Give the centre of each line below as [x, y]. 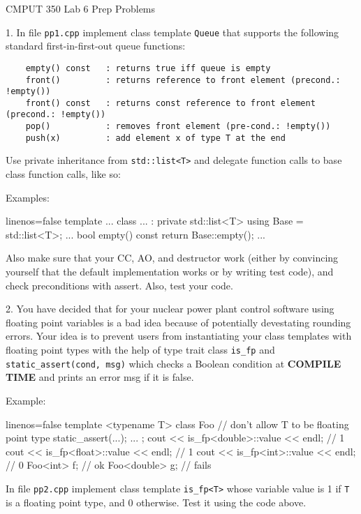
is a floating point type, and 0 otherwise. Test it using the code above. [156, 502]
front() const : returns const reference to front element [170, 103]
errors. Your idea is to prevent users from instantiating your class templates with [179, 336]
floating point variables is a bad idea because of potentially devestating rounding [178, 322]
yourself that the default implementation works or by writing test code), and [170, 272]
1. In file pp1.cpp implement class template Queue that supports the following [172, 32]
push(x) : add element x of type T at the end [155, 138]
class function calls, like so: [63, 174]
